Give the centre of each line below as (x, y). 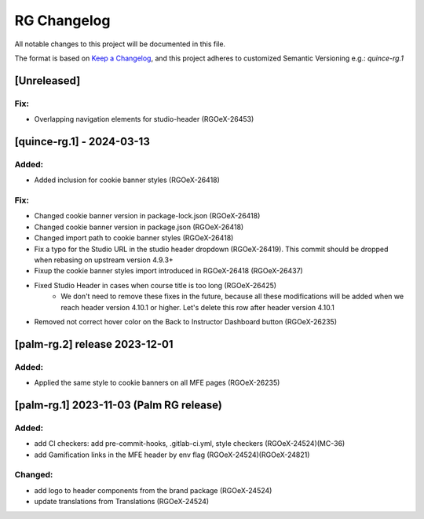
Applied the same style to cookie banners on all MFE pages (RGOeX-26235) (157, 383)
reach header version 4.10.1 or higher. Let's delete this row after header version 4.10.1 (198, 307)
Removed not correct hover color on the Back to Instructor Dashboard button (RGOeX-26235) (186, 321)
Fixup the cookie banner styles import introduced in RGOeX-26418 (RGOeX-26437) (169, 271)
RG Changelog (62, 20)
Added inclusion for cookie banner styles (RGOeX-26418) (127, 180)
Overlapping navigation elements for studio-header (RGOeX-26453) (144, 119)
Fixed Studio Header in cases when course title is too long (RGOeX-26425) (155, 285)
